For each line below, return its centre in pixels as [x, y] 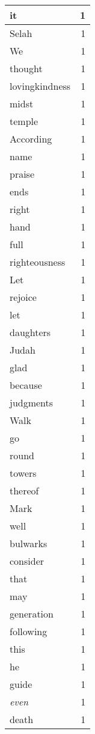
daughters [30, 332]
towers [23, 473]
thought [26, 68]
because [26, 385]
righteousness [38, 262]
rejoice [23, 297]
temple [24, 121]
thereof [24, 490]
